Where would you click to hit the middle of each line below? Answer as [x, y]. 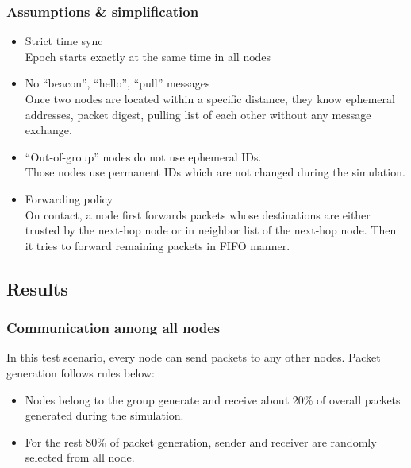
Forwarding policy [69, 198]
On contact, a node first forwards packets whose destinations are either [198, 214]
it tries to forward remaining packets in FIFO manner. [157, 245]
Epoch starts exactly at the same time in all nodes [148, 56]
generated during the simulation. [104, 415]
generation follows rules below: [81, 372]
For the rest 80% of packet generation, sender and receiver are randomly [201, 441]
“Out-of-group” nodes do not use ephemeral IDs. [143, 156]
